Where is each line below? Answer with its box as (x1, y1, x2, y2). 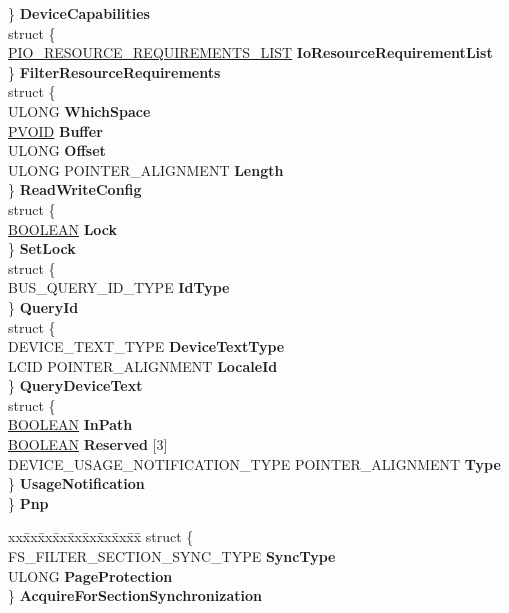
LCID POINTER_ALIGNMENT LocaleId (8, 355, 278, 376)
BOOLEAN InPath (8, 414, 133, 435)
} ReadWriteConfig (8, 179, 142, 200)
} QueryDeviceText (8, 375, 143, 396)
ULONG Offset (8, 140, 106, 161)
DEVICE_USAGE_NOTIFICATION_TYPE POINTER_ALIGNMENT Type (8, 453, 501, 474)
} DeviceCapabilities (8, 3, 150, 23)
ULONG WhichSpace (8, 100, 151, 121)
